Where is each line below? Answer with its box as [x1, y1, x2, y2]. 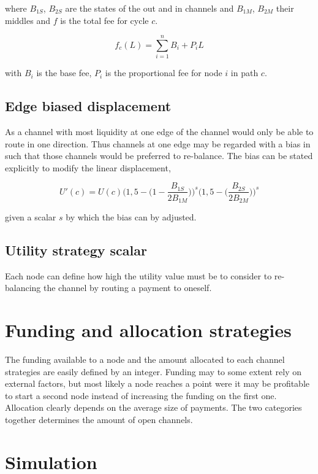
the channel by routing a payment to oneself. [44, 281, 212, 294]
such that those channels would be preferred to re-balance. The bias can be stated [5, 149, 313, 162]
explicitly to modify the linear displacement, [5, 161, 171, 174]
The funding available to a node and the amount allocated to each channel [5, 353, 285, 366]
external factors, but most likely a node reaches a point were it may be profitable [5, 377, 310, 390]
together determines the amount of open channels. [5, 413, 193, 426]
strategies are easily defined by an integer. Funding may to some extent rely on [5, 365, 302, 378]
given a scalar [5, 211, 56, 223]
